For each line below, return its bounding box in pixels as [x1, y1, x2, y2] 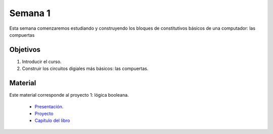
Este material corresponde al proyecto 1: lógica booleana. [9, 92, 129, 98]
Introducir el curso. [22, 58, 62, 64]
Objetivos [9, 45, 40, 54]
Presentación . [34, 103, 64, 109]
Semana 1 [9, 8, 51, 19]
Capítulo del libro [34, 117, 70, 123]
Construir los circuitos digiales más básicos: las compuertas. [22, 65, 149, 72]
